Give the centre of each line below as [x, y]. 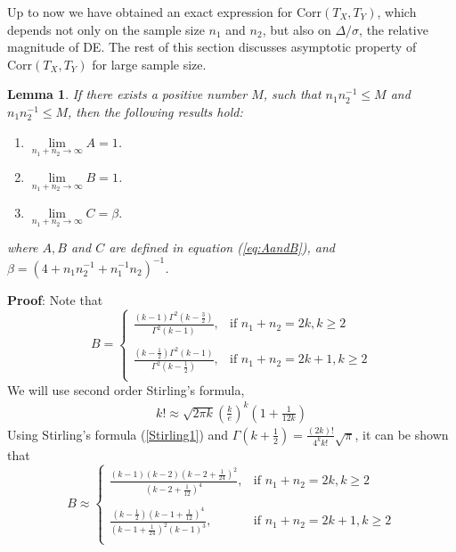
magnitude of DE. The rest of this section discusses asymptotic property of [212, 47]
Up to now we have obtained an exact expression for [150, 12]
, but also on [297, 29]
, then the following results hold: [155, 111]
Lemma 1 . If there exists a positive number [127, 94]
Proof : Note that [55, 299]
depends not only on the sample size [106, 29]
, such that [292, 94]
